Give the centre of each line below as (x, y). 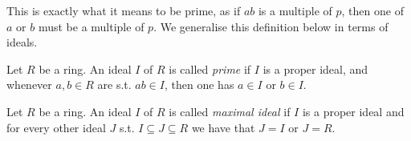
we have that (223, 127)
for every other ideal (56, 127)
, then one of (372, 10)
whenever (29, 85)
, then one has (199, 85)
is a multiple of (295, 10)
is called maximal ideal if (230, 111)
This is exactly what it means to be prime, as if (124, 10)
